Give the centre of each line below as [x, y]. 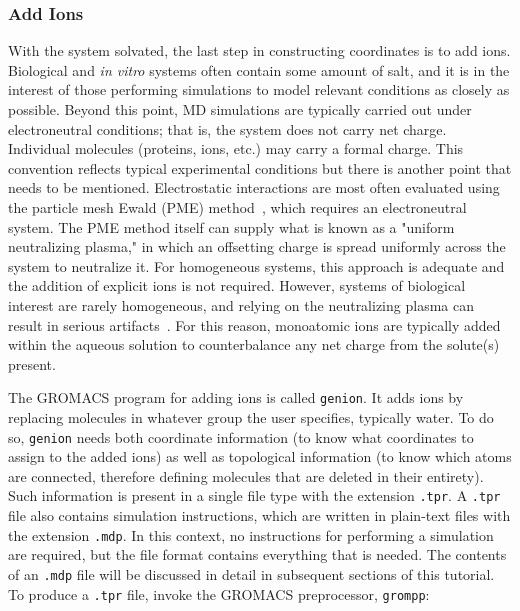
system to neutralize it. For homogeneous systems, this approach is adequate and [256, 265]
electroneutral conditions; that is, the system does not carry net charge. [227, 128]
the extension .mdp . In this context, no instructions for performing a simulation [251, 534]
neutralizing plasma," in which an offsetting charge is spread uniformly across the [257, 246]
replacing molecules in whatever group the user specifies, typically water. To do [251, 416]
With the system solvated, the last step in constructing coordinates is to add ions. [259, 50]
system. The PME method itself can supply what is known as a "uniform [231, 226]
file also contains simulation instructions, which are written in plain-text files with [259, 515]
